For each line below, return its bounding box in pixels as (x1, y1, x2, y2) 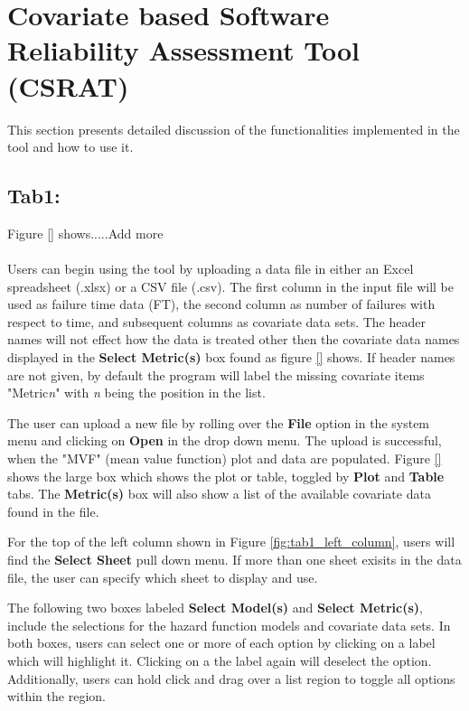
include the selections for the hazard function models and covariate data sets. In (7, 615, 451, 634)
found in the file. (7, 501, 99, 520)
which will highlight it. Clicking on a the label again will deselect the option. (7, 650, 432, 669)
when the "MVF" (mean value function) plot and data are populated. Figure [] (7, 449, 442, 468)
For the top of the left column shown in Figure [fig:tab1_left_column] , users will (7, 532, 455, 551)
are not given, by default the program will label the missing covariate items (7, 365, 425, 384)
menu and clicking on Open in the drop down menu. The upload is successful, (7, 431, 442, 450)
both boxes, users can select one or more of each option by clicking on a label (7, 633, 436, 652)
